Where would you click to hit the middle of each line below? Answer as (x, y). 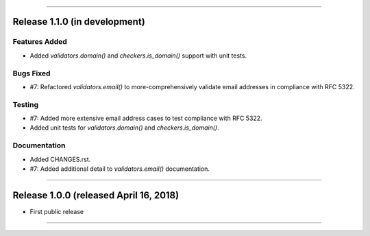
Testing (26, 104)
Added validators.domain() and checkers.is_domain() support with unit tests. (138, 56)
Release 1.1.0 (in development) (79, 22)
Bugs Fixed (32, 73)
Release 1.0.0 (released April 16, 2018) (96, 195)
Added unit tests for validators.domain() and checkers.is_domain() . (124, 128)
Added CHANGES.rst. (60, 159)
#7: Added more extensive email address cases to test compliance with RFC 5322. (146, 118)
